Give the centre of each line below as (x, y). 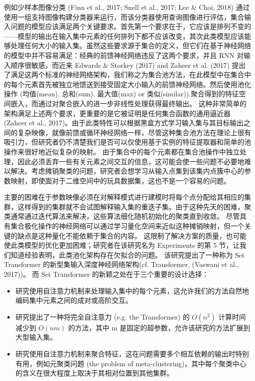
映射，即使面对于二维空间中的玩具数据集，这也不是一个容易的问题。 (120, 180)
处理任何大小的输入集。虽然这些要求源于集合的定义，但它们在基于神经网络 (131, 45)
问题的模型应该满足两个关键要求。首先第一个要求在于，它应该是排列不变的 (131, 26)
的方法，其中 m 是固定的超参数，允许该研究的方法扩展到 (159, 327)
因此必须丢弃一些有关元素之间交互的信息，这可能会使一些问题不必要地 (131, 161)
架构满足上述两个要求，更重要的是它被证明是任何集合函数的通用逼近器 (117, 113)
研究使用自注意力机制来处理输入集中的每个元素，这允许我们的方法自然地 (132, 290)
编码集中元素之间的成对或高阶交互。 (74, 300)
